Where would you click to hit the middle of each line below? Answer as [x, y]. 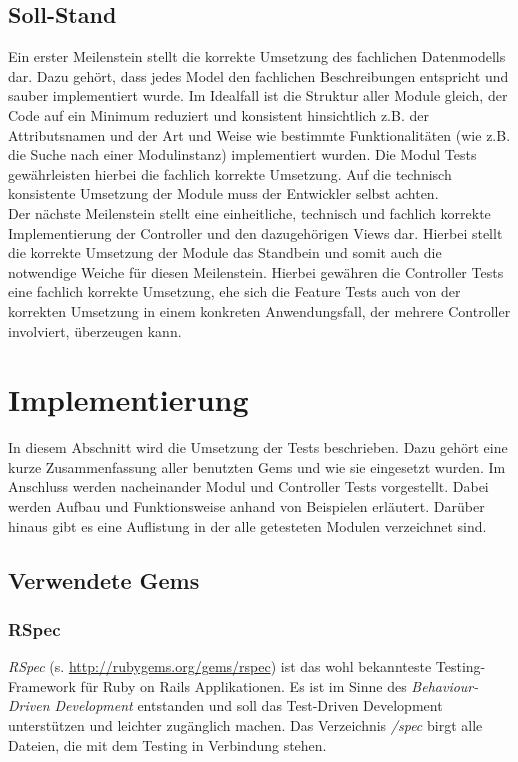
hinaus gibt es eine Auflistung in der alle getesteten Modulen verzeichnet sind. [247, 525]
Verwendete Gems [104, 579]
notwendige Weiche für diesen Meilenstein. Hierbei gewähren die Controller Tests [256, 271]
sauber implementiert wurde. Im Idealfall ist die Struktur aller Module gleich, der [258, 95]
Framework [42, 685]
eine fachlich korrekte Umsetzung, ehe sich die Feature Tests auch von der [234, 291]
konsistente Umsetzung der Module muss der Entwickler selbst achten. [223, 193]
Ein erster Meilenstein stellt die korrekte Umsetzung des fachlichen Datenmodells [257, 56]
